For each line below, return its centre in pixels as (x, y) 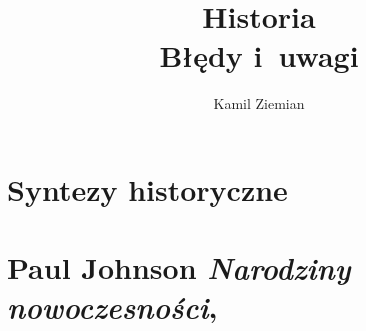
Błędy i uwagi (259, 55)
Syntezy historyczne (147, 188)
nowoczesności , (112, 307)
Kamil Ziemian (259, 103)
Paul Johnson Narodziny (179, 268)
